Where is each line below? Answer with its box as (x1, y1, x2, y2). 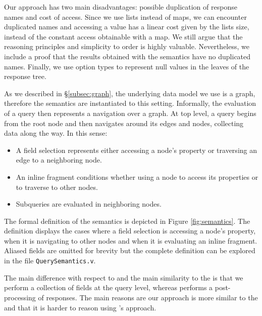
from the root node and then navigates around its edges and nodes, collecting (4, 117, 244, 128)
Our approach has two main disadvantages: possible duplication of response (4, 2, 237, 12)
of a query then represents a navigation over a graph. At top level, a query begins (4, 107, 256, 118)
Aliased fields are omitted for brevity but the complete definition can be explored (4, 245, 255, 256)
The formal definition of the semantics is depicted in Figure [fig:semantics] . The (4, 215, 250, 226)
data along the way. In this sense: (4, 128, 108, 138)
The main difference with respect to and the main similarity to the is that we (4, 272, 243, 283)
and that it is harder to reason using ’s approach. (4, 302, 156, 312)
